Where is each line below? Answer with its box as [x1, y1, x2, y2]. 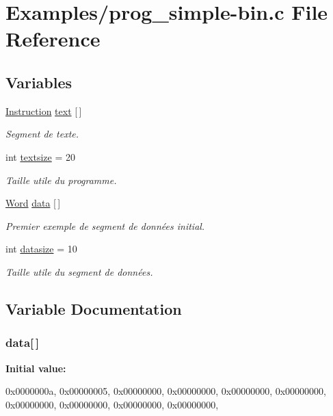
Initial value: [5, 361, 66, 375]
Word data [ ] [5, 196, 61, 210]
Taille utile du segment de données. [5, 264, 153, 278]
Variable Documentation [5, 298, 182, 319]
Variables [5, 71, 72, 92]
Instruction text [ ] [5, 103, 82, 118]
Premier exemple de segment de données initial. [5, 218, 205, 233]
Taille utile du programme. [5, 172, 117, 187]
